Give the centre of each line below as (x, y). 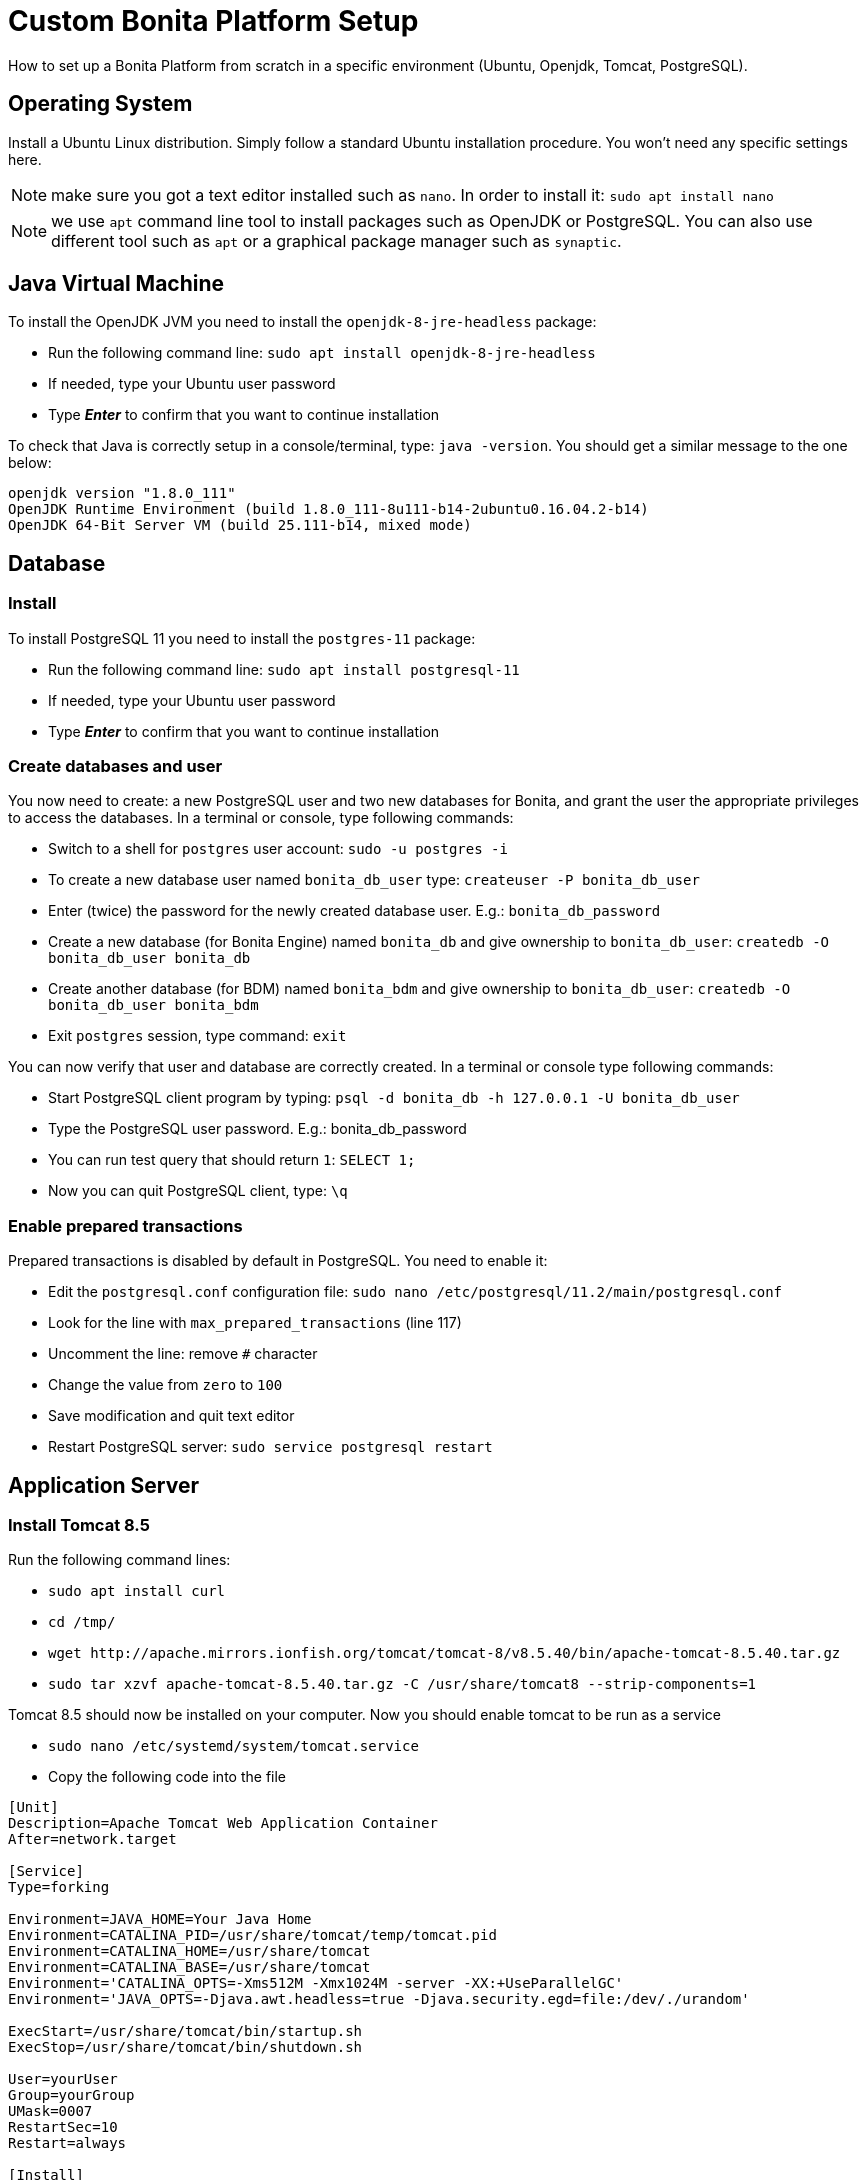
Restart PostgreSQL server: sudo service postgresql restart (270, 1447)
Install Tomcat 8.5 (79, 1525)
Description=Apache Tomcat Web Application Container (223, 1823)
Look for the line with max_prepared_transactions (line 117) (255, 1323)
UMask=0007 (50, 2111)
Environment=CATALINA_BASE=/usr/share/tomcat (189, 1967)
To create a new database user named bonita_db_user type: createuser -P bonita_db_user (374, 880)
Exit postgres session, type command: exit (197, 1036)
